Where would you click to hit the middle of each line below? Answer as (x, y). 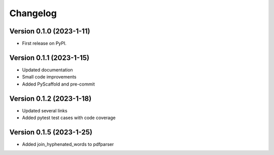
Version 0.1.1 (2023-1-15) (49, 57)
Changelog (33, 13)
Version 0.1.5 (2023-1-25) (51, 132)
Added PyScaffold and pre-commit (58, 84)
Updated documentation (47, 70)
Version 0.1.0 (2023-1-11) (50, 31)
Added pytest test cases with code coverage (69, 118)
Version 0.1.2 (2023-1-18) (50, 99)
